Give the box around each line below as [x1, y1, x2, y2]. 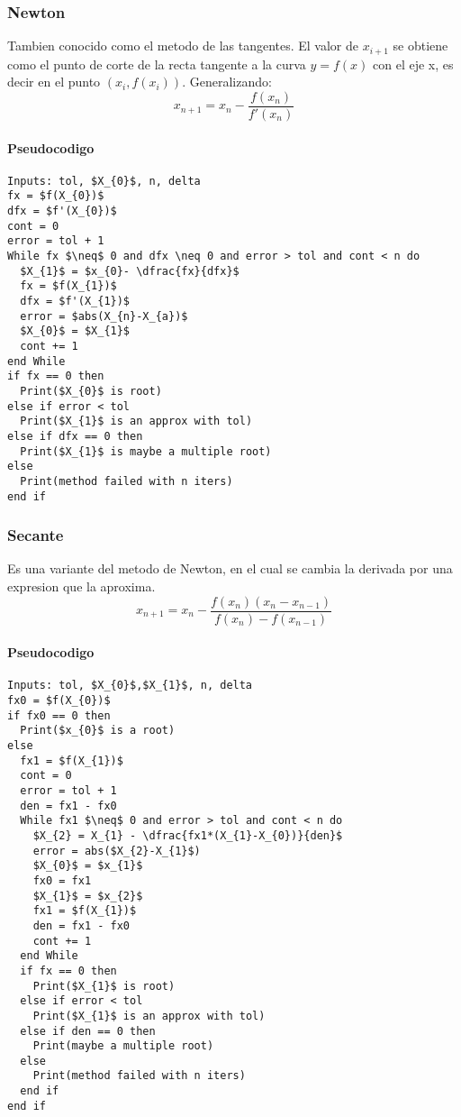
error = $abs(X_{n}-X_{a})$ [20, 309, 188, 323]
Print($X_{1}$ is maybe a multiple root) [20, 444, 272, 458]
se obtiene [393, 36, 448, 55]
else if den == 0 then [20, 1024, 156, 1038]
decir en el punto [7, 72, 101, 91]
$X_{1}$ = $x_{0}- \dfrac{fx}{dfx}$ [20, 264, 240, 278]
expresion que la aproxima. [7, 576, 156, 595]
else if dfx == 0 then [7, 429, 143, 443]
